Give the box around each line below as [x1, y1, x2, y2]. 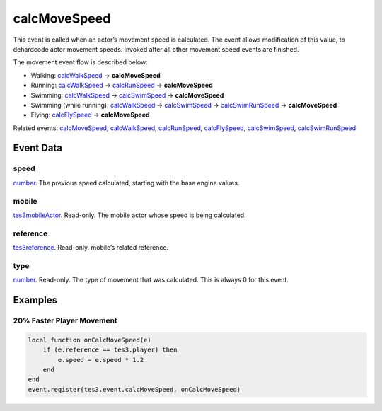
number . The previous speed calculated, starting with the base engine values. [13, 178, 240, 187]
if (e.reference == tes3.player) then [42, 346, 178, 354]
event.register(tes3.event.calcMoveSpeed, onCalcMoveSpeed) [28, 386, 241, 393]
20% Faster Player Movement [13, 316, 118, 325]
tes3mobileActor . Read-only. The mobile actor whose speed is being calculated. [13, 211, 247, 219]
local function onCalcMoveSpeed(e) [28, 336, 151, 344]
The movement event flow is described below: [13, 58, 148, 66]
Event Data [13, 142, 63, 154]
